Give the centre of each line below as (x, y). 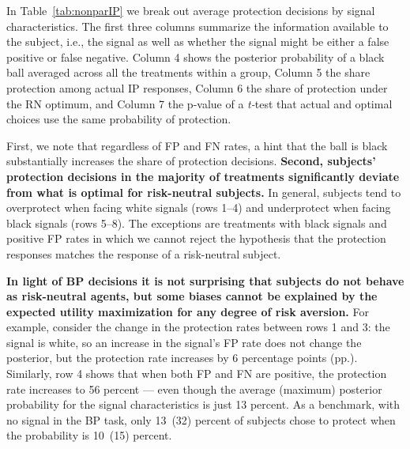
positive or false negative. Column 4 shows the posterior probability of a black (196, 57)
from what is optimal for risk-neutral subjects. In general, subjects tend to (204, 192)
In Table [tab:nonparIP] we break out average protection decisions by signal (191, 10)
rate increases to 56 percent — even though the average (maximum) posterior (194, 389)
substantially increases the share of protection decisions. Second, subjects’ (191, 161)
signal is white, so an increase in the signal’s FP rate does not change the (184, 342)
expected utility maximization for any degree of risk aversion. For (188, 311)
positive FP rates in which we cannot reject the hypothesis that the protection (196, 238)
